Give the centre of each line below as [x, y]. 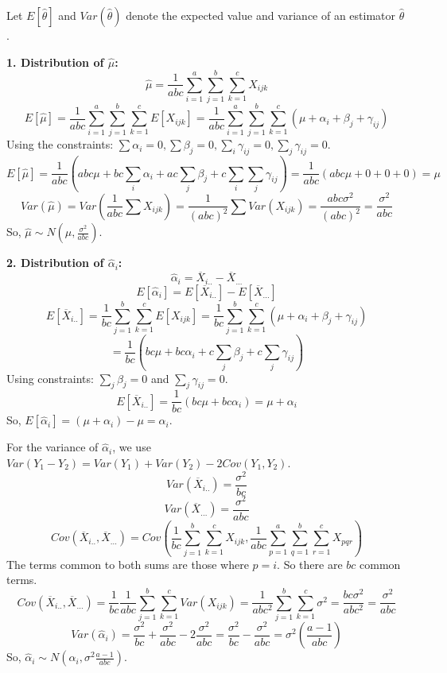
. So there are [310, 564]
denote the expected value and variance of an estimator [261, 15]
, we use [132, 447]
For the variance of [52, 447]
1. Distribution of [55, 62]
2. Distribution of [55, 263]
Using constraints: [50, 378]
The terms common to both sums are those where [128, 564]
